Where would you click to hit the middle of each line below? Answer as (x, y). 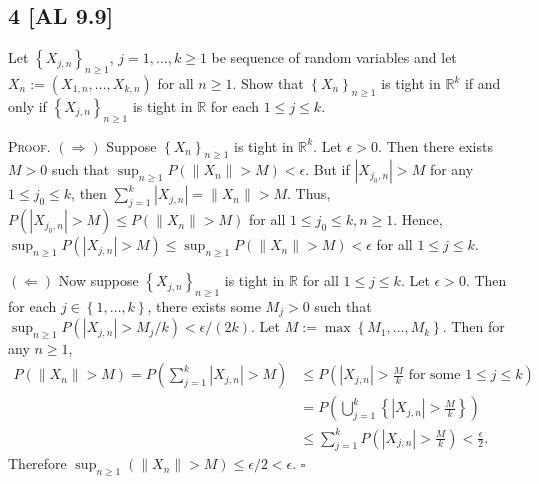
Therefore (37, 463)
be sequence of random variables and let (334, 57)
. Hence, (418, 219)
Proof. (29, 145)
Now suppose (98, 280)
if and (482, 83)
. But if (327, 169)
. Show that (268, 83)
